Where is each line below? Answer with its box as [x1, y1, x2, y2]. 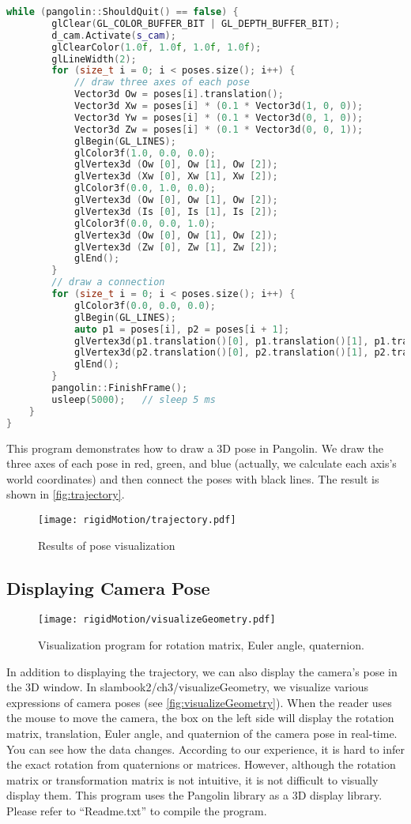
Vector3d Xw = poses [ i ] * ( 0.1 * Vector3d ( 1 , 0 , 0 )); [74, 100, 364, 111]
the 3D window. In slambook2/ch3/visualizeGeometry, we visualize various [6, 679, 368, 695]
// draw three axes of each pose [74, 77, 250, 88]
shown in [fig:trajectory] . [6, 486, 125, 502]
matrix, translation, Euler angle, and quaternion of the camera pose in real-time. [6, 724, 398, 741]
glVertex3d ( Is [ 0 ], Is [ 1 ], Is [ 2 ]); [74, 205, 278, 217]
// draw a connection [51, 277, 165, 288]
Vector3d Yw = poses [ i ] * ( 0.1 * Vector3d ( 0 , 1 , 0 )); [74, 111, 364, 123]
